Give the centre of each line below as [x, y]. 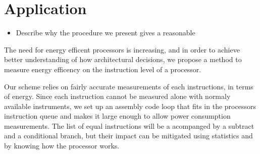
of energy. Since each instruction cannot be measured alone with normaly [117, 96]
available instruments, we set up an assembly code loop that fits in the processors [130, 106]
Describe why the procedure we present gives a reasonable [106, 33]
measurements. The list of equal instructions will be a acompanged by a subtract [129, 125]
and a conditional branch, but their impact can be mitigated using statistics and [128, 136]
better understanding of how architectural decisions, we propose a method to [123, 59]
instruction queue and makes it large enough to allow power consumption [117, 116]
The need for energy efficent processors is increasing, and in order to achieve [122, 49]
